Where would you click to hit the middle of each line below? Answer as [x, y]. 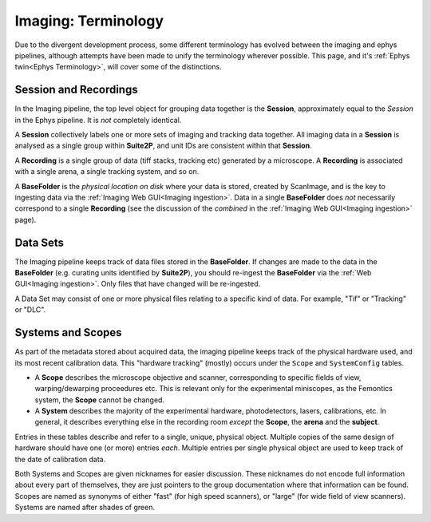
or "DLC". [30, 310]
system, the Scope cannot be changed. [100, 400]
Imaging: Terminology [89, 21]
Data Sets [39, 242]
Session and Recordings [77, 90]
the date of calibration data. [60, 459]
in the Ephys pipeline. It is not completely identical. [98, 120]
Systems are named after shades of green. [85, 508]
